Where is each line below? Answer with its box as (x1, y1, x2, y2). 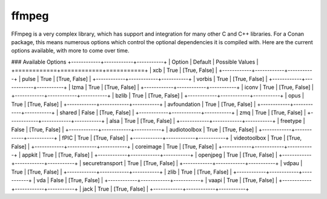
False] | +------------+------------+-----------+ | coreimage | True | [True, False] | (11, 143, 217, 150)
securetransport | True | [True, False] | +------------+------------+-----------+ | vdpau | (82, 160, 303, 167)
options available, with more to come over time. (11, 47, 130, 54)
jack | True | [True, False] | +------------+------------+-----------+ (82, 185, 249, 192)
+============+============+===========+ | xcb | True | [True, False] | (11, 67, 217, 74)
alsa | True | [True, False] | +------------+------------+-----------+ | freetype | (109, 117, 305, 125)
